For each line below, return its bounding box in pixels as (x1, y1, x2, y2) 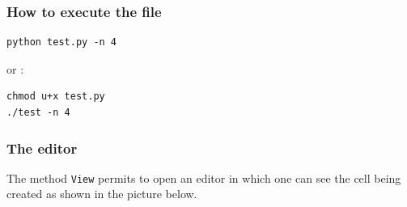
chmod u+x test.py (6, 91, 105, 103)
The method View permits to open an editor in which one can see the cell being (6, 169, 401, 186)
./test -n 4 (6, 107, 70, 118)
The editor (6, 137, 78, 158)
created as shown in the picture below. (6, 185, 197, 202)
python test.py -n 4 (6, 36, 117, 49)
